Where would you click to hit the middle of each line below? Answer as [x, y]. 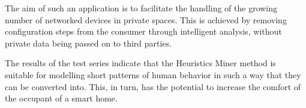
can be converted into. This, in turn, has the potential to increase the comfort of [153, 86]
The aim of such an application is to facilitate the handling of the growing [141, 8]
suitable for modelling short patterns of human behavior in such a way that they [153, 74]
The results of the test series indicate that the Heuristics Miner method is [140, 63]
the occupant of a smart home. [61, 98]
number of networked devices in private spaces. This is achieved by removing [146, 19]
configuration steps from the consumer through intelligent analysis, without [143, 31]
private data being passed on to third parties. [88, 43]
